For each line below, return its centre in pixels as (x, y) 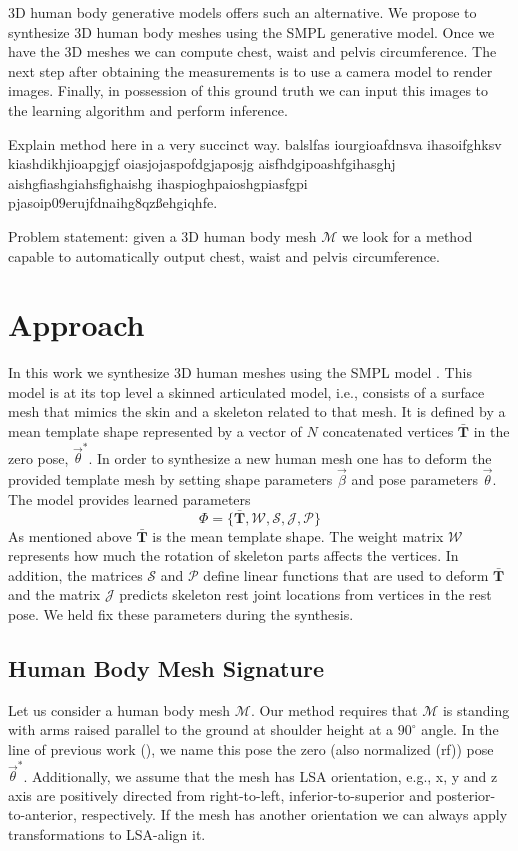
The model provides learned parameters (129, 498)
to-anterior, (42, 814)
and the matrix (54, 594)
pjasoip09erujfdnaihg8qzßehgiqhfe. (113, 202)
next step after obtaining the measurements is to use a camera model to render (250, 70)
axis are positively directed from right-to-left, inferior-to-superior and (220, 794)
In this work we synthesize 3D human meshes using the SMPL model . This (240, 372)
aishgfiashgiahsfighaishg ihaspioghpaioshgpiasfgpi (158, 182)
